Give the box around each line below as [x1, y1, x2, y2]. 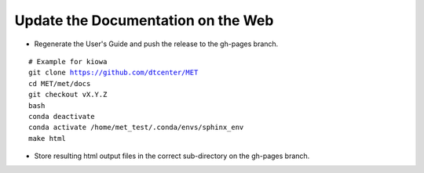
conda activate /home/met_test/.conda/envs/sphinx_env [28, 123, 244, 132]
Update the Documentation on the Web [14, 12, 274, 29]
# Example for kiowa [28, 57, 108, 66]
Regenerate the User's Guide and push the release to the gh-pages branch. [34, 39, 279, 49]
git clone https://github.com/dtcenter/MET [28, 68, 199, 77]
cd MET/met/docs [28, 79, 91, 88]
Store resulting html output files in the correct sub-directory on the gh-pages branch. [34, 151, 310, 160]
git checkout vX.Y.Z [28, 90, 108, 99]
